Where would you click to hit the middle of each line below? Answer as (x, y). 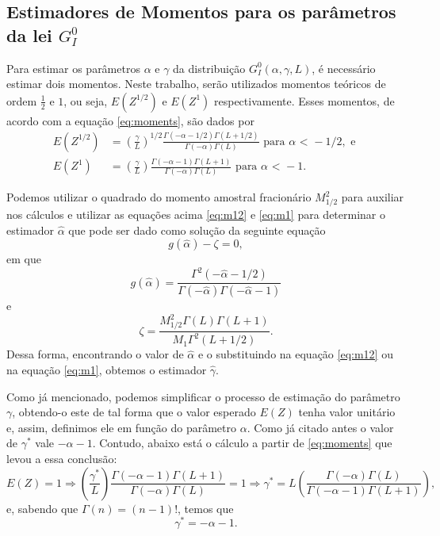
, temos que (206, 508)
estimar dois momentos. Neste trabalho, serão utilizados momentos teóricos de (196, 84)
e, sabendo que (42, 508)
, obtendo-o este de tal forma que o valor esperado (134, 412)
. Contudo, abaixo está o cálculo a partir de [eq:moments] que (242, 443)
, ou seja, (86, 100)
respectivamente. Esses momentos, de (304, 100)
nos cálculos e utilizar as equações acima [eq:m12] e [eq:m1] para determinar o (196, 214)
